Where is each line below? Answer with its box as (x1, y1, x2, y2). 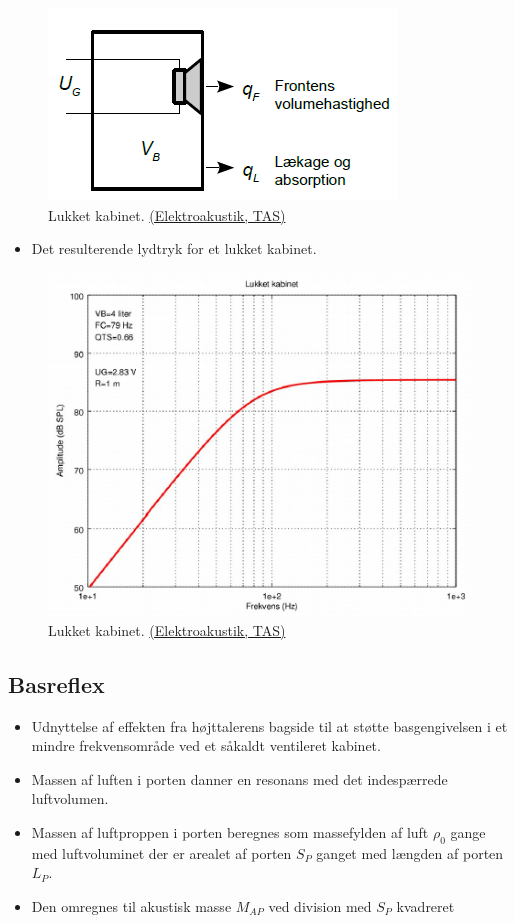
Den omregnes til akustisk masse (31, 895, 232, 916)
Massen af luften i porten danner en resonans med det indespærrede (31, 768, 448, 789)
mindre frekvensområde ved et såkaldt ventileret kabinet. (31, 735, 381, 756)
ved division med (268, 895, 372, 916)
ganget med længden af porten (316, 842, 504, 863)
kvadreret (396, 895, 455, 916)
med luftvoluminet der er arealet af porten (31, 842, 292, 863)
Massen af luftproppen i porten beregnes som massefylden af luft (31, 821, 429, 842)
